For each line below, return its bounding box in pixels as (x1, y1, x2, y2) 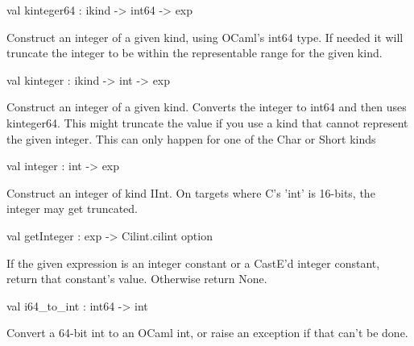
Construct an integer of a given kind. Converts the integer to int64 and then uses (6, 98, 407, 115)
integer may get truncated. (6, 200, 139, 217)
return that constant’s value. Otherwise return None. (6, 270, 267, 287)
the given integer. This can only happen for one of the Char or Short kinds (6, 130, 376, 147)
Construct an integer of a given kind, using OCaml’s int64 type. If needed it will (6, 28, 404, 45)
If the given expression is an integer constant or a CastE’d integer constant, (6, 254, 380, 271)
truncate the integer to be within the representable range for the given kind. (6, 44, 383, 61)
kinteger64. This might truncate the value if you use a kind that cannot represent (6, 114, 408, 131)
